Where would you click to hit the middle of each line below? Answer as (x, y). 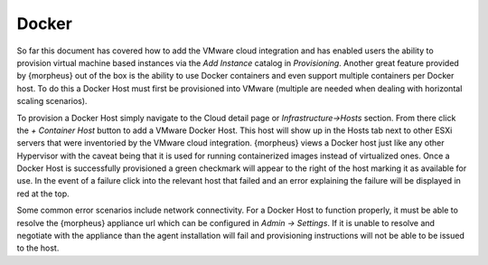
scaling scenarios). (52, 101)
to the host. (38, 248)
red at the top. (43, 194)
